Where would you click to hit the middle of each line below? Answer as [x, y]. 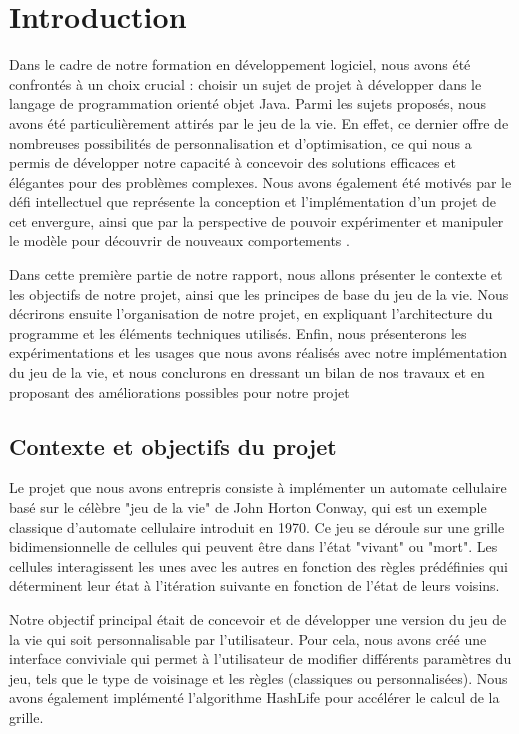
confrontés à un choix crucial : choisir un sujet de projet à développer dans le [245, 83]
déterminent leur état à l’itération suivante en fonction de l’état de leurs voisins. [254, 585]
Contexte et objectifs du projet [173, 445]
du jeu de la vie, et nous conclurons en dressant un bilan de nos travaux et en [247, 372]
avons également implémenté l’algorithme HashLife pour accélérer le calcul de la [254, 697]
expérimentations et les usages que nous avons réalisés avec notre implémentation [258, 352]
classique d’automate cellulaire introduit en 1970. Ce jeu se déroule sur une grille [257, 526]
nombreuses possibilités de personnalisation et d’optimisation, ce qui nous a [240, 142]
